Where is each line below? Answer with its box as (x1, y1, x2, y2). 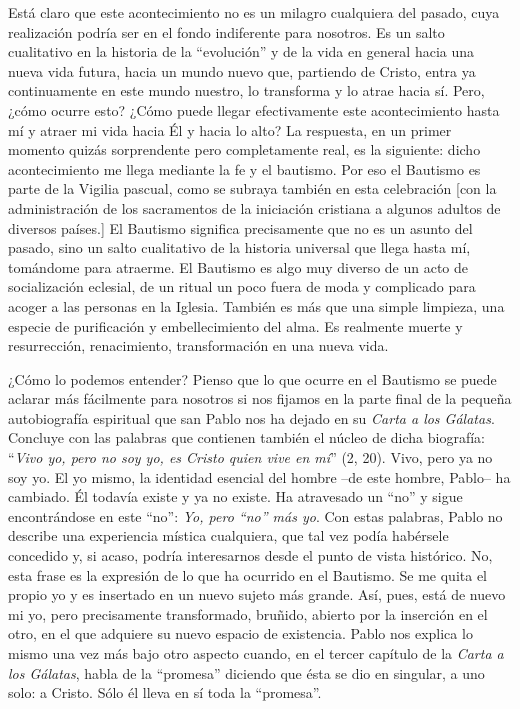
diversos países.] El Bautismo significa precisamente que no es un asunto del (8, 217, 473, 238)
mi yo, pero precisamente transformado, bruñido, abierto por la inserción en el (8, 603, 488, 624)
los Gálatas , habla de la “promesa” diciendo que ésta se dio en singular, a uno (8, 662, 485, 683)
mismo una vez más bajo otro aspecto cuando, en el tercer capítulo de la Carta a (8, 643, 504, 663)
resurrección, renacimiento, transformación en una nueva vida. (8, 335, 389, 356)
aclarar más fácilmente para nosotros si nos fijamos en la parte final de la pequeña (8, 388, 512, 409)
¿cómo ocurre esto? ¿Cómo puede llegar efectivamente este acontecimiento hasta (8, 99, 500, 120)
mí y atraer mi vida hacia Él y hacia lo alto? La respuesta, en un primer (8, 119, 452, 140)
